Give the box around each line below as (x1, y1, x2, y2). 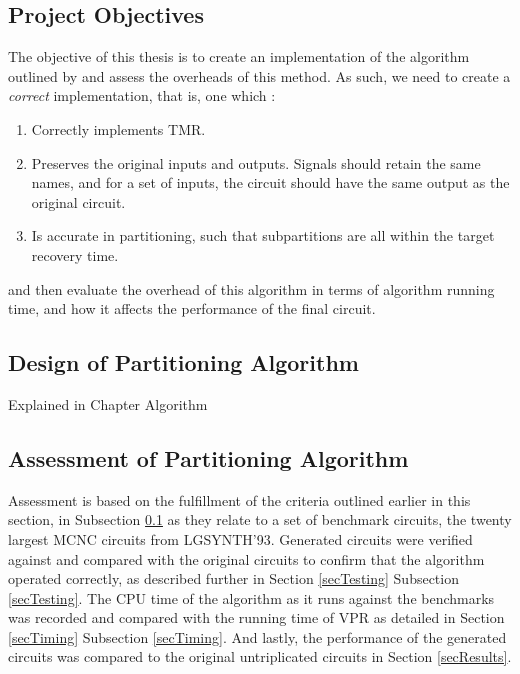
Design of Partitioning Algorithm (8, 347, 359, 378)
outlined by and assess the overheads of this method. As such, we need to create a (8, 65, 511, 86)
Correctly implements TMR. (31, 118, 206, 139)
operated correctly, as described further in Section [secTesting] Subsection (8, 568, 459, 589)
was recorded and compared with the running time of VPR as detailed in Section (8, 607, 505, 628)
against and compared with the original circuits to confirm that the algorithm (8, 548, 485, 569)
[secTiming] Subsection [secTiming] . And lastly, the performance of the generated (8, 626, 507, 647)
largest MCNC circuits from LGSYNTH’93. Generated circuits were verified (8, 528, 473, 549)
